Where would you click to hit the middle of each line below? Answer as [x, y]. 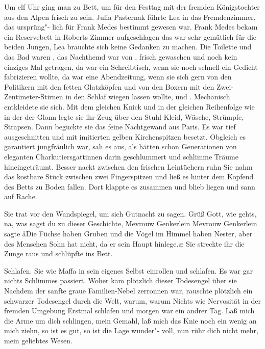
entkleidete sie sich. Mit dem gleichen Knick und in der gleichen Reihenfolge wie [129, 106]
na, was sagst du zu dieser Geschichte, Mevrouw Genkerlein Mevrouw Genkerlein [131, 223]
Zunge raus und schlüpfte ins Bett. [58, 253]
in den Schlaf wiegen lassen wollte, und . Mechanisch [148, 97]
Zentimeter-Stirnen [34, 97]
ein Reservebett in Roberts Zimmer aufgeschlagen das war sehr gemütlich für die [130, 36]
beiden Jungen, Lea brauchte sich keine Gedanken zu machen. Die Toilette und [128, 47]
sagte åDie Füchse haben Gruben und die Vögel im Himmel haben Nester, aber [128, 234]
